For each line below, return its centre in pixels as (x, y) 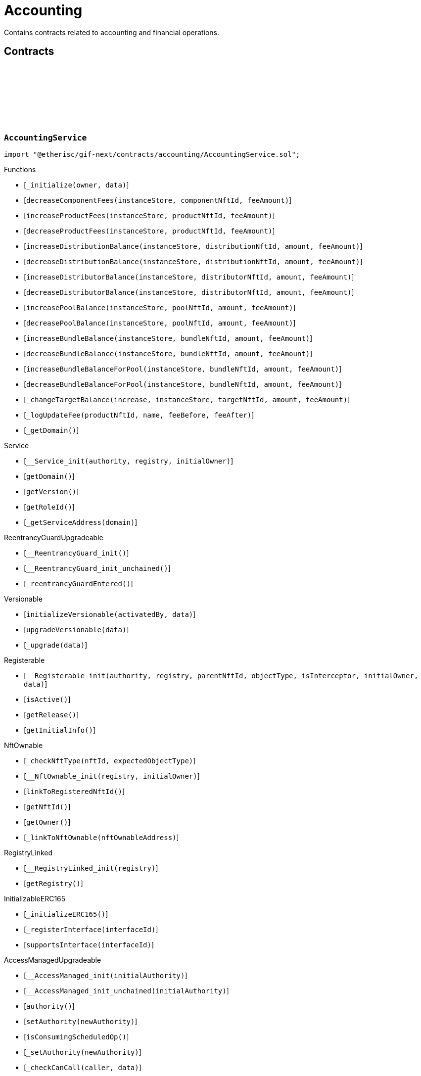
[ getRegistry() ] (53, 883)
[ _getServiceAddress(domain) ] (81, 522)
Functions (20, 169)
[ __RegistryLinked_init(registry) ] (91, 868)
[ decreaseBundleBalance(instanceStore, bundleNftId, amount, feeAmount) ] (168, 353)
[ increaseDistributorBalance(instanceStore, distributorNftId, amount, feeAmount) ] (189, 277)
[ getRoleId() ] (49, 507)
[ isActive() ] (47, 699)
